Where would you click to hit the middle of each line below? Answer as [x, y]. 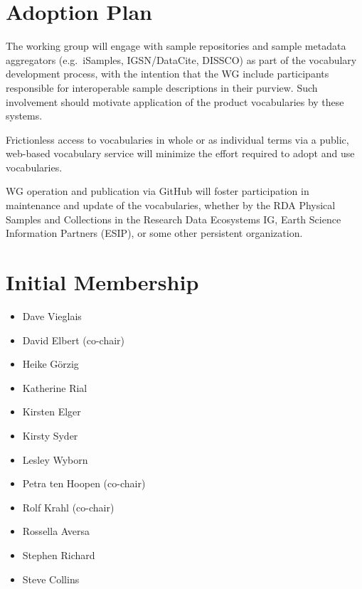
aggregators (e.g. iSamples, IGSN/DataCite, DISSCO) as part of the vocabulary [181, 59]
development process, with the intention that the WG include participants [167, 74]
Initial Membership [102, 282]
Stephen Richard [59, 554]
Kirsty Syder [50, 435]
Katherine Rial [55, 387]
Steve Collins [51, 579]
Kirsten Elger [52, 412]
